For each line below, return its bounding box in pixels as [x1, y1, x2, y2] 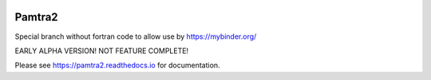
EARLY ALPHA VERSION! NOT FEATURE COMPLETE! [14, 46, 189, 55]
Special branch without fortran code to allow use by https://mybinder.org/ [14, 32, 257, 41]
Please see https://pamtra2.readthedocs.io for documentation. [14, 60, 220, 70]
